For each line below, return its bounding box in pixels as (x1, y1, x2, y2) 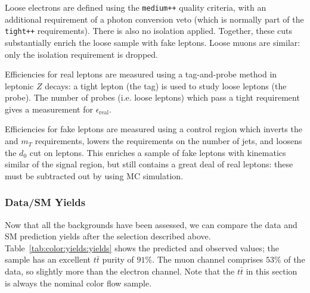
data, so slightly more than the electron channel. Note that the (5, 265, 235, 278)
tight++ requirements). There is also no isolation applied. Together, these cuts (5, 24, 292, 37)
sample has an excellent (5, 253, 91, 266)
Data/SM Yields (5, 195, 86, 210)
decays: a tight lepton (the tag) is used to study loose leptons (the (45, 79, 287, 92)
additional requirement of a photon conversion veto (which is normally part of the (5, 13, 304, 25)
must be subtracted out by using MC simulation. (5, 169, 184, 182)
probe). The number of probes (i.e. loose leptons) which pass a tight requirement (5, 91, 300, 104)
